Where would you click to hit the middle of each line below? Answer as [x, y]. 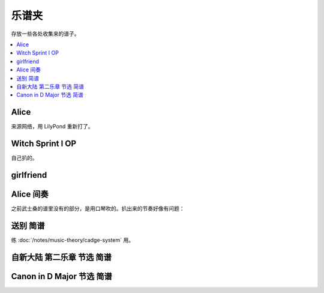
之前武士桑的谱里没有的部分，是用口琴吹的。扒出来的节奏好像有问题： [98, 209]
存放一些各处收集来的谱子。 [45, 34]
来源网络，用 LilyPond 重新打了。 [52, 127]
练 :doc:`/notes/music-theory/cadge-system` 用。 [73, 240]
